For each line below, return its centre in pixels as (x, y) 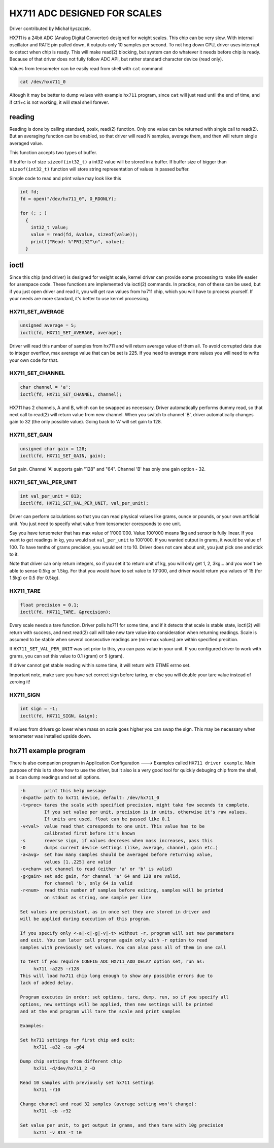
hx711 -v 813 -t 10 (58, 1132)
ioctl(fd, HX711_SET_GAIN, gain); (63, 456)
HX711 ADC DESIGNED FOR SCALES (86, 13)
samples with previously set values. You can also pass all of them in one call (123, 947)
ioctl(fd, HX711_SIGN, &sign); (59, 716)
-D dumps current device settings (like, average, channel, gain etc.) (119, 848)
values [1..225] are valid (78, 862)
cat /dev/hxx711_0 (43, 82)
